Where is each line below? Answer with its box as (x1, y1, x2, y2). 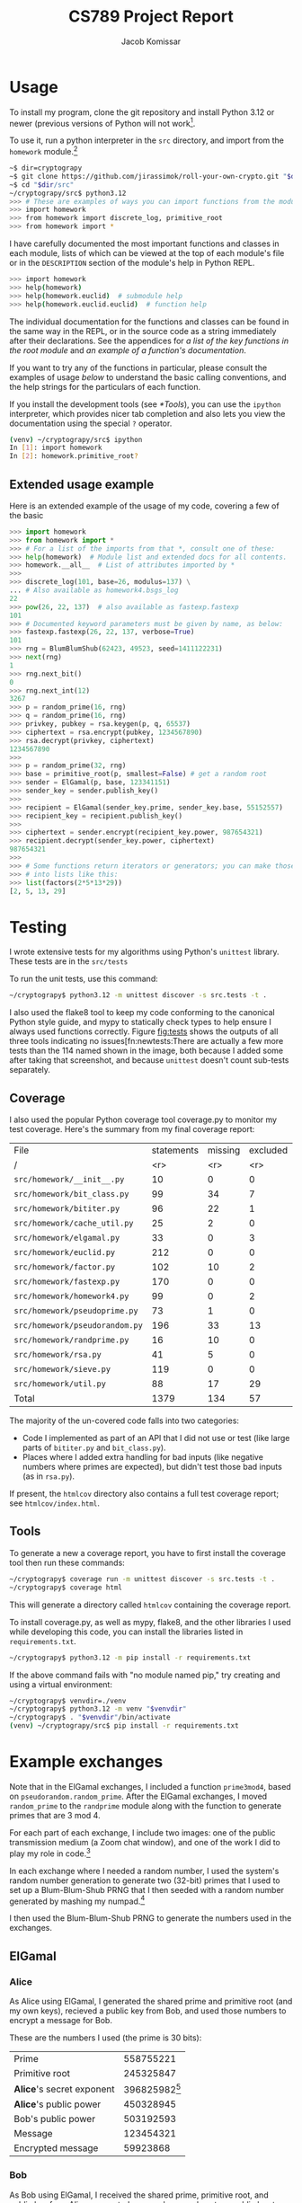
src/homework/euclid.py (13, 1247, 116, 1258)
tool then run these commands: (9, 1557, 126, 1568)
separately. (9, 1065, 51, 1075)
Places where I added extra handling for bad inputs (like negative (22, 1452, 263, 1463)
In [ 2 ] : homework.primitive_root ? (9, 452, 139, 461)
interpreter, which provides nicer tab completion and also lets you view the (9, 408, 286, 419)
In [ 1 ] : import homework (9, 443, 102, 453)
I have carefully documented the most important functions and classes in (9, 238, 280, 249)
